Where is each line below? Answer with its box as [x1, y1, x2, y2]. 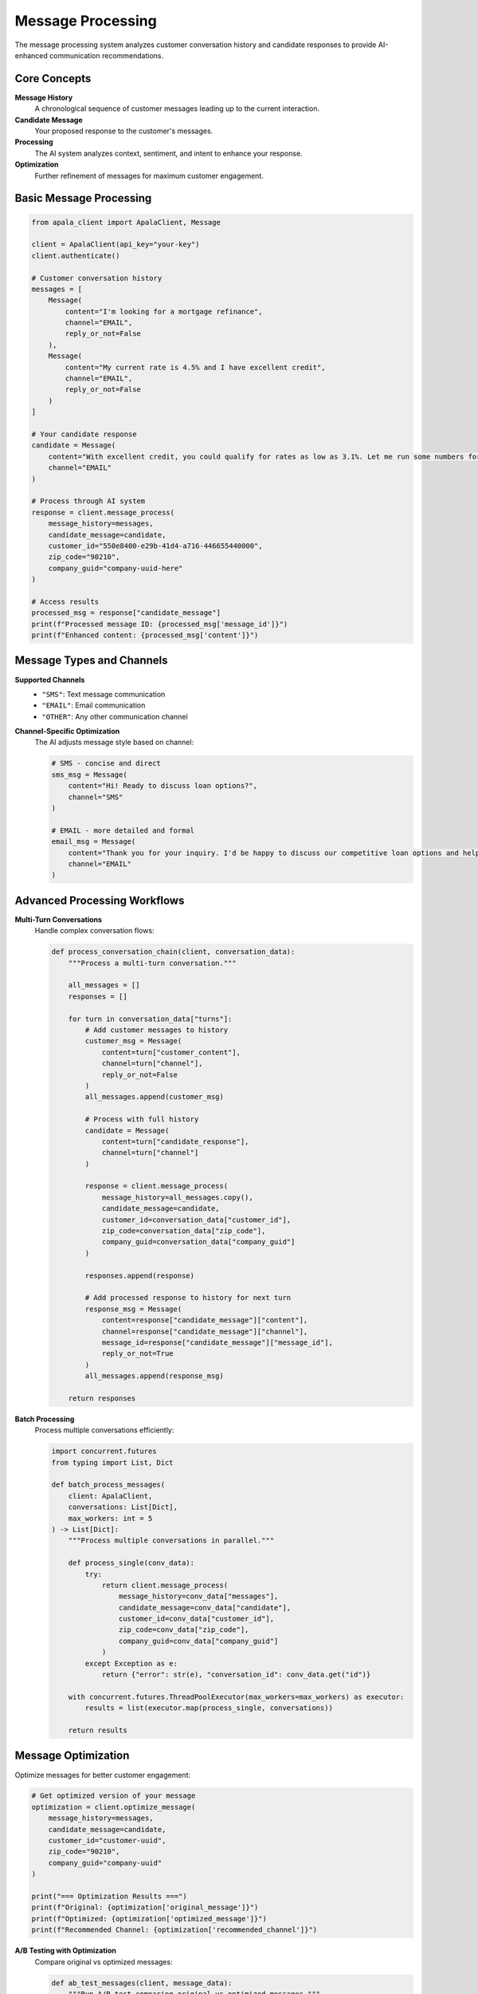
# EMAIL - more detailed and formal [51, 826, 195, 835]
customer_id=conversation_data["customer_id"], [101, 1215, 292, 1224]
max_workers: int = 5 [68, 1514, 153, 1523]
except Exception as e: [84, 1659, 178, 1668]
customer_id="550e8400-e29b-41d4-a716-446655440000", [48, 541, 263, 550]
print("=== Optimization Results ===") [31, 1892, 187, 1901]
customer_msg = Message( [84, 1037, 182, 1046]
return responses [68, 1393, 136, 1403]
